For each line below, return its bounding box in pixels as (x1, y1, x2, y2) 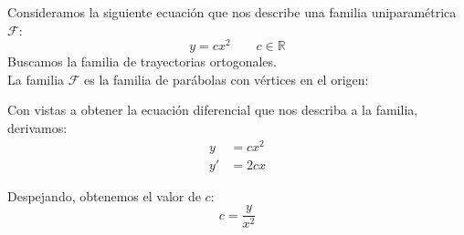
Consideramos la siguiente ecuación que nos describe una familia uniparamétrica (7, 3, 457, 21)
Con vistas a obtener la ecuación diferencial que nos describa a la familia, (7, 100, 418, 119)
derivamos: (7, 118, 68, 138)
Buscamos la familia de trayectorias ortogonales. (7, 52, 277, 71)
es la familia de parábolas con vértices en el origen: (84, 69, 369, 88)
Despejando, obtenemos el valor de (7, 186, 201, 205)
